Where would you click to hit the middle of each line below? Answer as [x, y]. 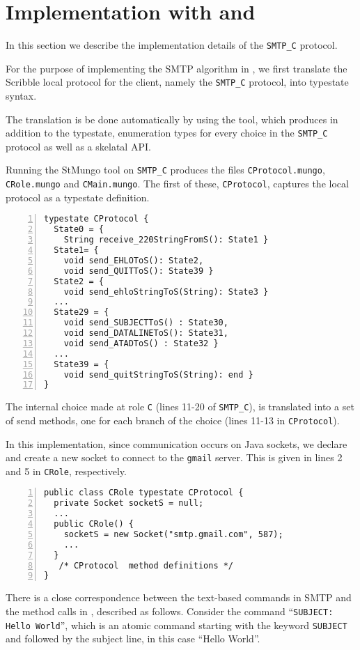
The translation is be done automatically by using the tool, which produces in [172, 119]
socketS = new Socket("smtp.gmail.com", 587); [173, 534]
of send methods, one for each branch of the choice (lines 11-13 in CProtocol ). [173, 420]
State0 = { [79, 230]
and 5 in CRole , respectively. [66, 471]
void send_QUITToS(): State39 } [139, 271]
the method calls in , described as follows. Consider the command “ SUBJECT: [170, 611]
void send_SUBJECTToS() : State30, [146, 323]
